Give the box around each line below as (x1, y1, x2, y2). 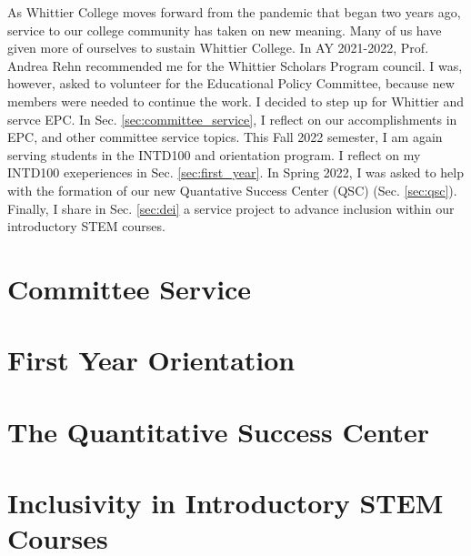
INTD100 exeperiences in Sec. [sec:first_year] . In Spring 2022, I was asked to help (7, 163, 464, 182)
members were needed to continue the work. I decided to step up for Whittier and (7, 91, 464, 110)
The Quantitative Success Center (7, 412, 430, 450)
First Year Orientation (7, 341, 296, 379)
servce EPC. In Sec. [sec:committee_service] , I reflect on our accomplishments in (7, 109, 457, 128)
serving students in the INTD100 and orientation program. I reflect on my (7, 145, 421, 164)
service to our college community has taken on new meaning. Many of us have (7, 20, 442, 39)
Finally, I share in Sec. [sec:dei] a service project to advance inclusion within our (7, 198, 455, 217)
